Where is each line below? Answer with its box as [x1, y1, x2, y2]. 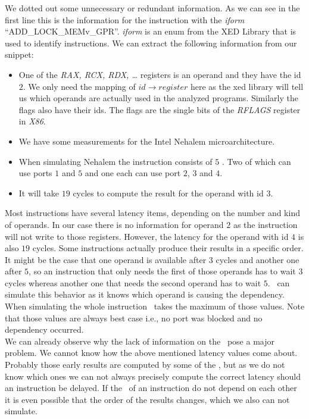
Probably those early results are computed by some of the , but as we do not [5, 358, 285, 371]
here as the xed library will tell [190, 80, 304, 92]
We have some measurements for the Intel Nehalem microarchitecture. [18, 135, 275, 147]
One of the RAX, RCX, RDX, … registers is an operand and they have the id [18, 68, 301, 80]
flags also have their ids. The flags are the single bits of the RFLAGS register [18, 103, 301, 115]
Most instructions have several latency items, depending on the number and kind [5, 207, 300, 219]
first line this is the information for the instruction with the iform [5, 13, 245, 26]
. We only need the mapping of [23, 80, 136, 92]
